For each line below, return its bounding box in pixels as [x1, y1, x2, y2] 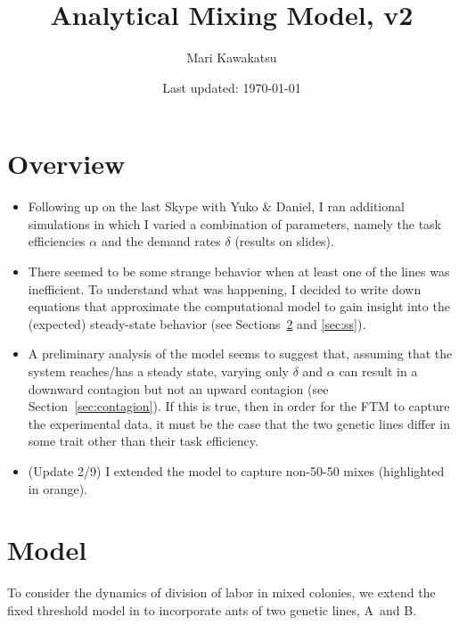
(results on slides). [234, 232, 334, 251]
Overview [7, 145, 126, 182]
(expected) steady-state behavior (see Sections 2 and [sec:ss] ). [28, 314, 366, 333]
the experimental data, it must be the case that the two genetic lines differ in [28, 414, 450, 432]
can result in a [339, 362, 418, 380]
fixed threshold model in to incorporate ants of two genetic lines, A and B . [7, 600, 417, 619]
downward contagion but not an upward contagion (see [28, 379, 329, 398]
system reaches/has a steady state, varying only [28, 362, 289, 380]
